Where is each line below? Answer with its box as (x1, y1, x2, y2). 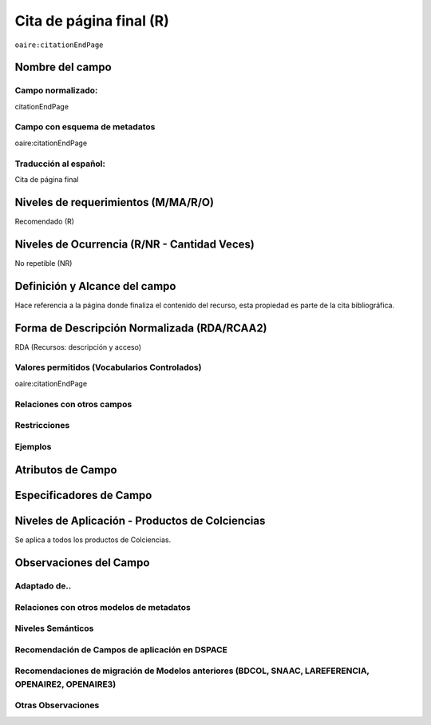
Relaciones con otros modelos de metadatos (14, 601, 191, 612)
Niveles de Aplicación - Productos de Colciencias (14, 514, 266, 528)
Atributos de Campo (14, 463, 117, 477)
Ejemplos (14, 441, 52, 452)
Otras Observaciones (14, 699, 100, 711)
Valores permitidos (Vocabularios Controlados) (14, 362, 202, 373)
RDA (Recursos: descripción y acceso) (14, 342, 142, 351)
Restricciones (14, 420, 70, 431)
